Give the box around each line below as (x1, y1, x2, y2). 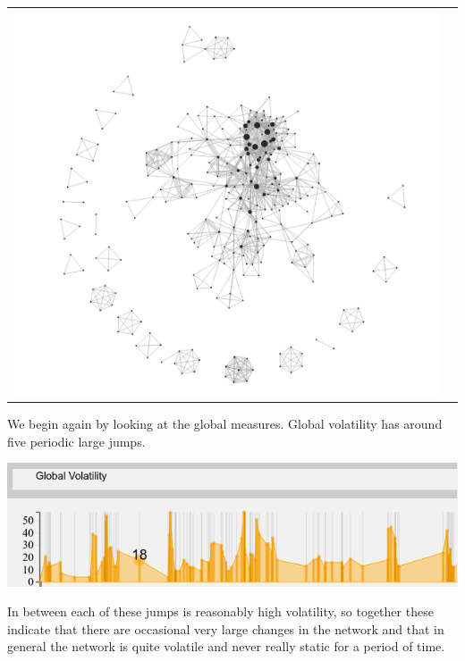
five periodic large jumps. (7, 431, 146, 450)
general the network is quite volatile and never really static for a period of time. (7, 637, 445, 656)
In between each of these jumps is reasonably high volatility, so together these (7, 602, 434, 621)
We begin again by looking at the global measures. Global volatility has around (7, 414, 443, 433)
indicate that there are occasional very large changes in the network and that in (7, 619, 444, 638)
